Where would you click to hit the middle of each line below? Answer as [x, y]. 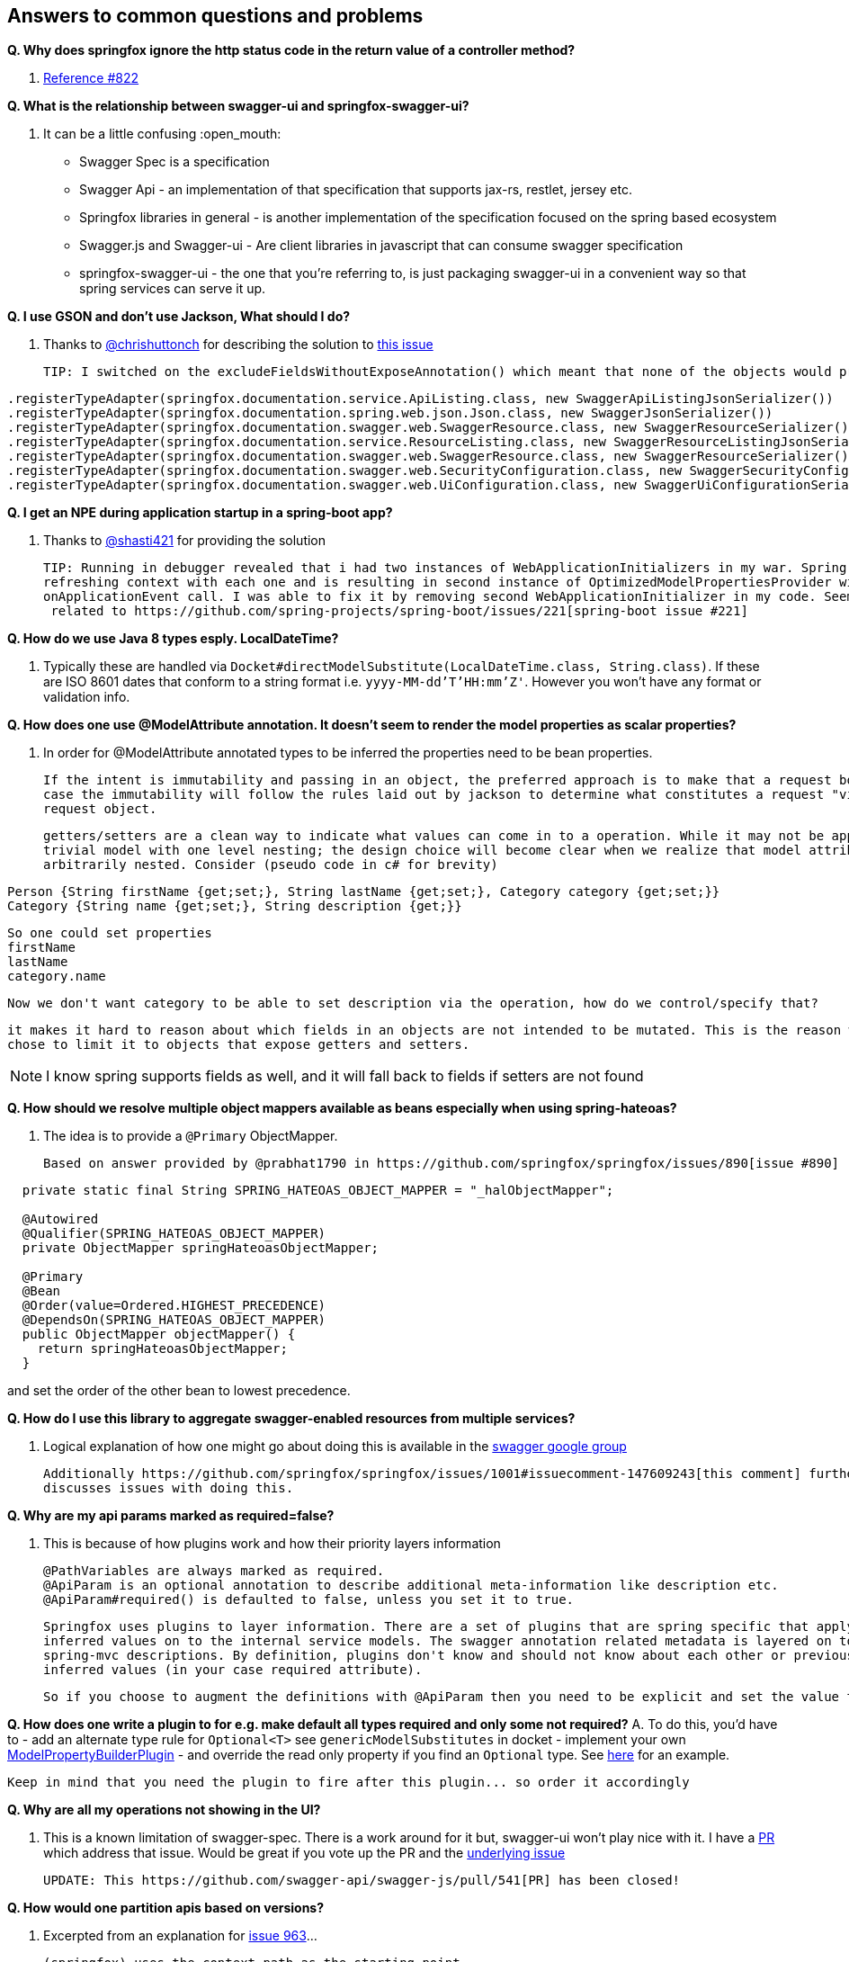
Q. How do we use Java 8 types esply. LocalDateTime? [173, 639]
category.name [57, 977]
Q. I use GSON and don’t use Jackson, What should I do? [179, 317]
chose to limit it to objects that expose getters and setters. [239, 1045]
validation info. [87, 697]
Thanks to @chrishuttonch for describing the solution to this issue [238, 345]
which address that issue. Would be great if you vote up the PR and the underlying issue [304, 1853]
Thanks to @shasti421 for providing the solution [185, 541]
